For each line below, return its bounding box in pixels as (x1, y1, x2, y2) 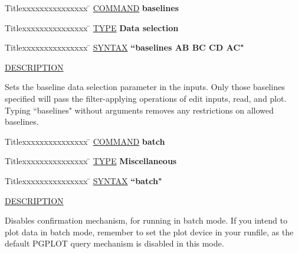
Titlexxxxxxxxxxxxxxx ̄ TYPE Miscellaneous (5, 155, 177, 167)
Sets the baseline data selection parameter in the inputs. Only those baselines (5, 81, 285, 93)
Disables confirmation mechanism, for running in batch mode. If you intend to (5, 214, 287, 227)
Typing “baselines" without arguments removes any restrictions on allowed (5, 104, 274, 116)
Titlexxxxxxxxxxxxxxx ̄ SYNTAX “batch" (5, 174, 162, 187)
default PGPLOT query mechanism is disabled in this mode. (5, 237, 224, 249)
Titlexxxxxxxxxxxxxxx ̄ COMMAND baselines (5, 2, 179, 14)
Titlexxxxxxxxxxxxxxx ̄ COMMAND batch (5, 135, 165, 147)
